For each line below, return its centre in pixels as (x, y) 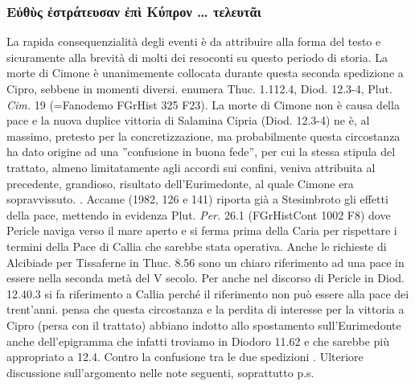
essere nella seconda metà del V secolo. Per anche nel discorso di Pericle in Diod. (206, 278)
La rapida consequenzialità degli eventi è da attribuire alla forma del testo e (194, 41)
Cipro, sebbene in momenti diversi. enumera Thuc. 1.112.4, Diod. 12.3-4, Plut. (199, 88)
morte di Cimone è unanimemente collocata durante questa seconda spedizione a (205, 73)
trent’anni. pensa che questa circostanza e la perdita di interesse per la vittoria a (205, 309)
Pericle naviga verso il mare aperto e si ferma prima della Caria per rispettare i (202, 230)
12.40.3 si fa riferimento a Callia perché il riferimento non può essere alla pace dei (208, 293)
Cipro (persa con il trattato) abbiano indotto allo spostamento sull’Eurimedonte (204, 324)
